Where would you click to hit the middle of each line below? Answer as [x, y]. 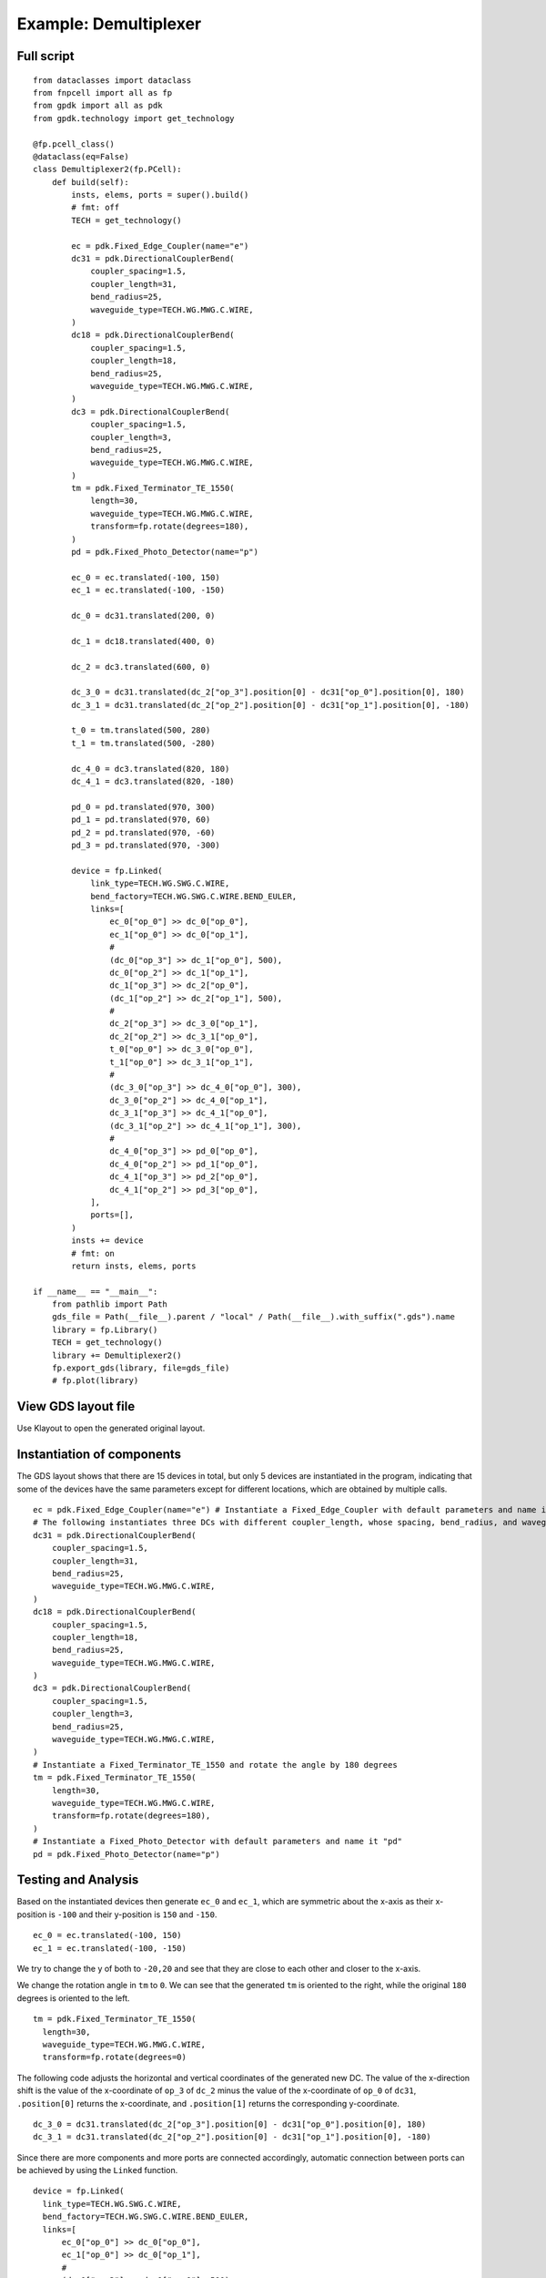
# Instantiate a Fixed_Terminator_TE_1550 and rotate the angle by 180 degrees [215, 1765]
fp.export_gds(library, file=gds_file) [141, 1368]
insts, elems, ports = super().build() [160, 195]
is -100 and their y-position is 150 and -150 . [133, 1914]
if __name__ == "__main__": [96, 1291]
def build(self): [90, 182]
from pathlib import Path [110, 1304]
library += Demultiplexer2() [116, 1355]
